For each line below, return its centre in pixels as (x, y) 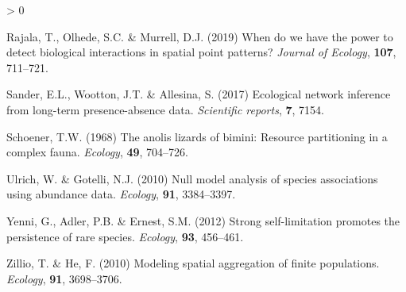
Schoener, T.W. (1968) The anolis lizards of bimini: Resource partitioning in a (197, 136)
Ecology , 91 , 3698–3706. (64, 278)
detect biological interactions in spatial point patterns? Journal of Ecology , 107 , (201, 52)
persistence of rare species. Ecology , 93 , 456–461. (125, 236)
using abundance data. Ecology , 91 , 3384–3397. (121, 194)
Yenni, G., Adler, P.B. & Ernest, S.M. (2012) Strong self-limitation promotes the (203, 220)
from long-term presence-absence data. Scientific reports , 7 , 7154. (165, 109)
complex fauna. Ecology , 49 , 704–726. (97, 152)
